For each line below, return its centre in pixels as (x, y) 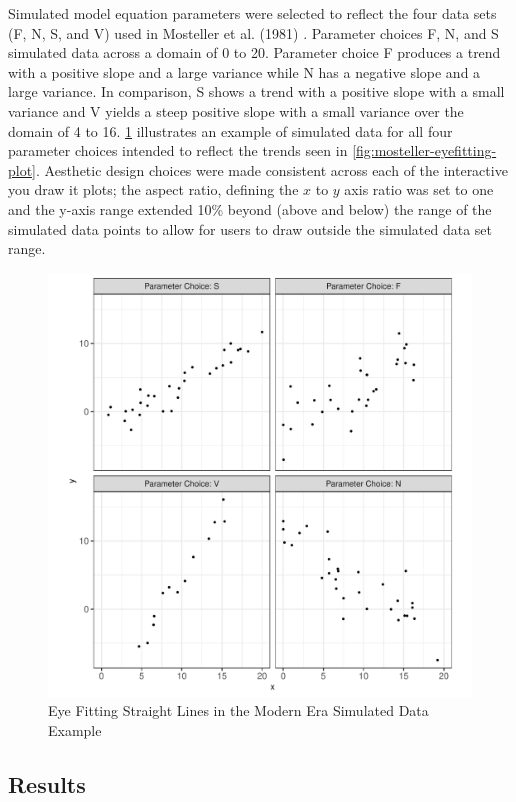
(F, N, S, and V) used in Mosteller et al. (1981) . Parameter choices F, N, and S (253, 32)
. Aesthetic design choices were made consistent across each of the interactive (272, 169)
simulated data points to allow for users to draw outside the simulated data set (250, 228)
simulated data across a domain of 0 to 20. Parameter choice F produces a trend (254, 52)
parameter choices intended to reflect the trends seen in (178, 150)
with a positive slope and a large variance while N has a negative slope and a (244, 71)
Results (47, 783)
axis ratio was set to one (419, 189)
